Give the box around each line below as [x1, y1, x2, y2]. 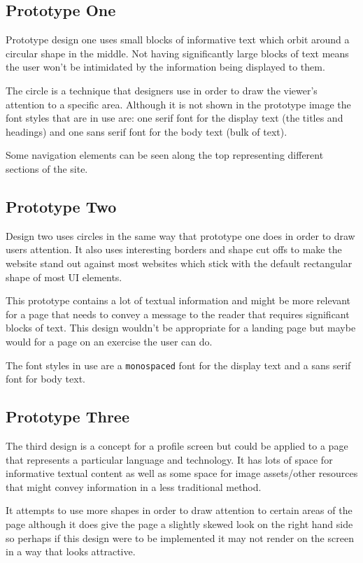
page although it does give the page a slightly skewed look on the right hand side [6, 516, 353, 531]
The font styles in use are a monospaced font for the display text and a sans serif [6, 357, 351, 372]
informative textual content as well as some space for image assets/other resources [6, 466, 358, 480]
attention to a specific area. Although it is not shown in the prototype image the [6, 97, 351, 111]
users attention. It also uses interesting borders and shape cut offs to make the [6, 242, 342, 257]
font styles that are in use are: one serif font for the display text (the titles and [6, 111, 343, 125]
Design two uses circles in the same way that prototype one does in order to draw [6, 228, 355, 243]
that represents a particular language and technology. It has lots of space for [6, 452, 333, 466]
